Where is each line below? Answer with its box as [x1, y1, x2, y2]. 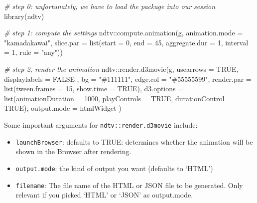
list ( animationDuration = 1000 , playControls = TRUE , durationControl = [4, 93, 232, 103]
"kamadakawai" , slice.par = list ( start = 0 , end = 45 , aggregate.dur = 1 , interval [4, 37, 249, 47]
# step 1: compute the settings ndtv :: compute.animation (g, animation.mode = [4, 27, 243, 38]
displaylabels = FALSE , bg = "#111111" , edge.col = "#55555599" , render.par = [4, 73, 252, 84]
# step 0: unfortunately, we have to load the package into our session [4, 1, 216, 11]
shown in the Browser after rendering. [15, 146, 131, 157]
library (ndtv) [4, 10, 44, 21]
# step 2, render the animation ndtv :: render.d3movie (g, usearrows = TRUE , [4, 63, 239, 74]
